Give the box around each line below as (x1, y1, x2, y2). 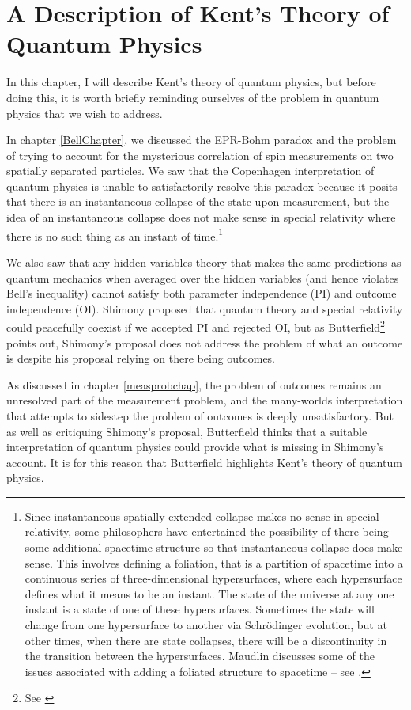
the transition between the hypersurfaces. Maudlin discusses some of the (25, 647, 375, 664)
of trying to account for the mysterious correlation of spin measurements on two (6, 146, 394, 163)
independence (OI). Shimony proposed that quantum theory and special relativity (6, 300, 403, 317)
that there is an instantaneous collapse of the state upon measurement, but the (6, 193, 390, 210)
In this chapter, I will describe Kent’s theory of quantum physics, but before (6, 74, 376, 90)
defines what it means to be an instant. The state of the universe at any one (25, 585, 394, 602)
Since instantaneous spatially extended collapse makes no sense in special (25, 507, 379, 524)
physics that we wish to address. (6, 104, 163, 121)
